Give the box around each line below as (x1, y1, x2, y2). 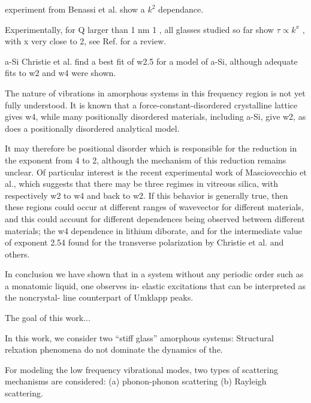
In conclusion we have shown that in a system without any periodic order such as (5, 268, 304, 280)
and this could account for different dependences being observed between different (5, 212, 305, 225)
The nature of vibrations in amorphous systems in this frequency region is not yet (5, 86, 306, 99)
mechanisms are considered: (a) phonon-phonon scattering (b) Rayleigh (5, 375, 267, 387)
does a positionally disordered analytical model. (5, 122, 180, 134)
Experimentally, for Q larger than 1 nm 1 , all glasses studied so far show (5, 23, 274, 35)
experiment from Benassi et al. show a (5, 3, 145, 15)
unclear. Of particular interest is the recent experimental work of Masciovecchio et (5, 165, 307, 178)
